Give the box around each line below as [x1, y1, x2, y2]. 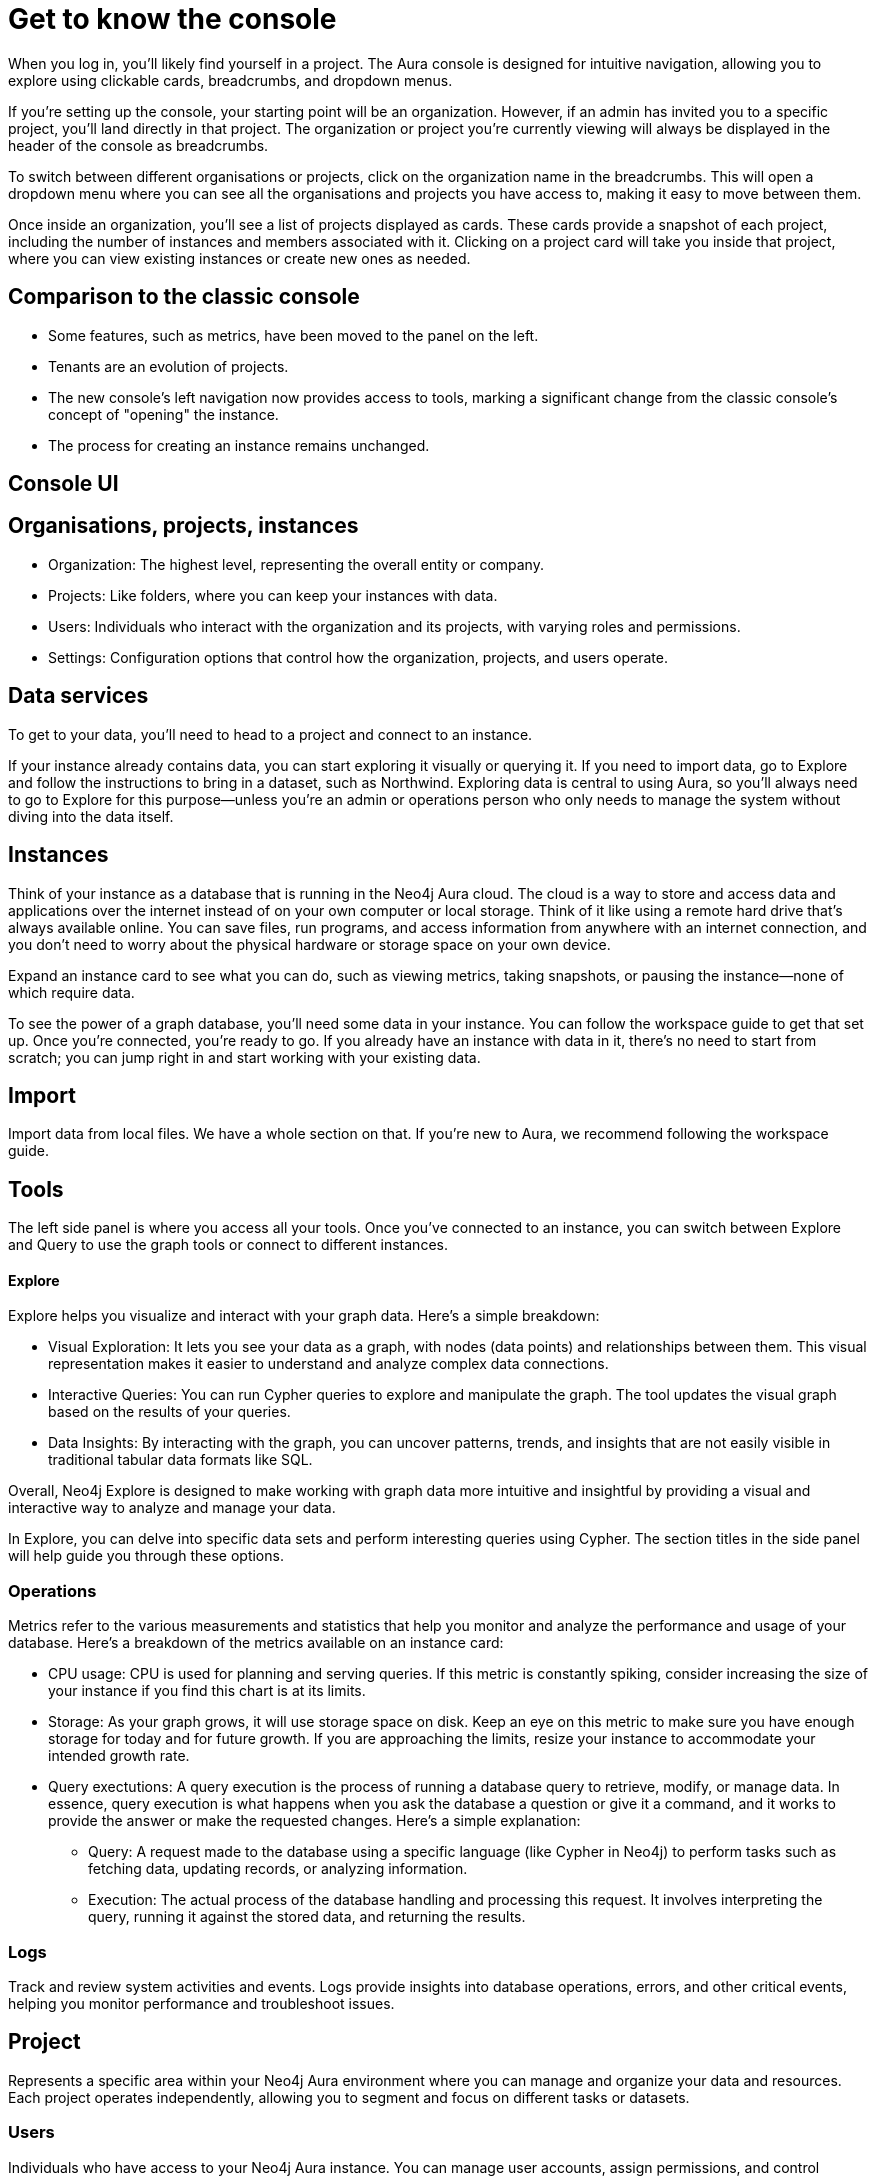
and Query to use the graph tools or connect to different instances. [8, 1236, 448, 1254]
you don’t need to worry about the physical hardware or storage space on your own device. [8, 935, 611, 953]
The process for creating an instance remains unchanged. [48, 436, 430, 454]
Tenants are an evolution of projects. [48, 357, 289, 375]
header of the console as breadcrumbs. [8, 136, 269, 154]
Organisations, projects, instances [8, 513, 359, 539]
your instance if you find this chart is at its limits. [48, 1682, 366, 1700]
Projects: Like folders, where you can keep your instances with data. [48, 586, 498, 604]
